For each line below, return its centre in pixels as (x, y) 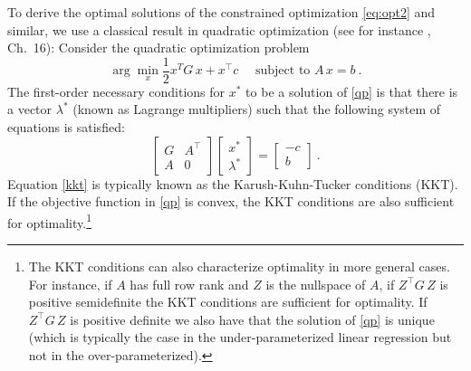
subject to (283, 71)
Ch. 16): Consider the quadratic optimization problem (159, 48)
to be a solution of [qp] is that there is (352, 91)
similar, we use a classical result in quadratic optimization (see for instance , (219, 29)
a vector (30, 109)
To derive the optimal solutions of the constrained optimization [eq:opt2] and (221, 12)
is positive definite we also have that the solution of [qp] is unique (252, 319)
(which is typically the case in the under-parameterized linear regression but (240, 337)
